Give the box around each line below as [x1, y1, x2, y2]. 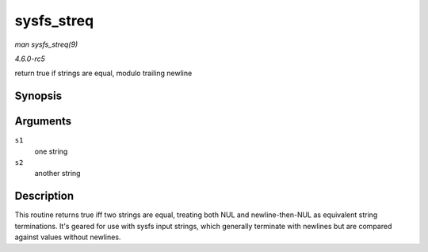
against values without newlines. [14, 232, 121, 242]
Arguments [14, 115, 72, 128]
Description [14, 189, 75, 203]
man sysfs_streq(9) [14, 40, 78, 49]
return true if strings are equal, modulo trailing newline [14, 68, 193, 78]
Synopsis [14, 90, 63, 103]
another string [34, 169, 81, 178]
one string [34, 147, 68, 156]
